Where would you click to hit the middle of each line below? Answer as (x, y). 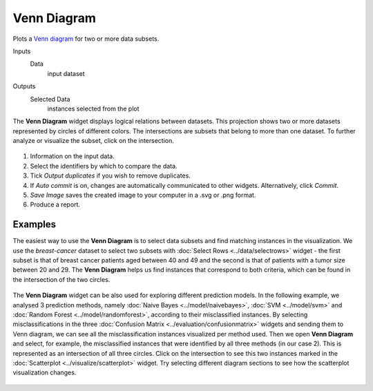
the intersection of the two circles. (61, 279)
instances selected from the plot (93, 108)
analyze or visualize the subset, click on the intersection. (93, 141)
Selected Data (50, 99)
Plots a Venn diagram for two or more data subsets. (86, 39)
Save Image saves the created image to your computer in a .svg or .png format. (143, 195)
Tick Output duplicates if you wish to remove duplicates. (111, 175)
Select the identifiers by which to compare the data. (104, 166)
